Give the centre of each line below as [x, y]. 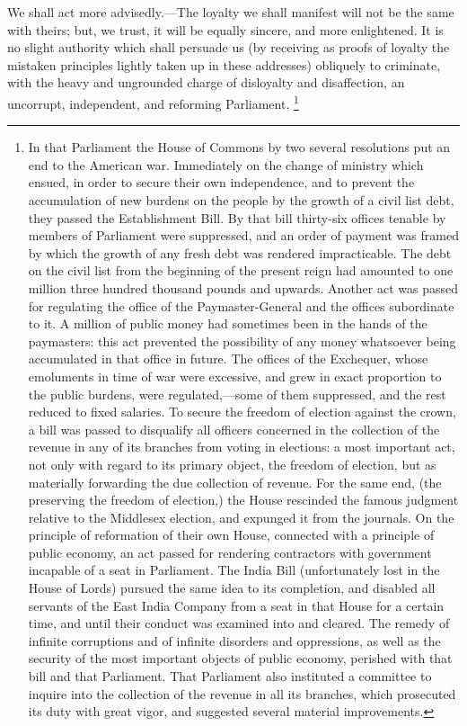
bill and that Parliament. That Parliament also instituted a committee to [230, 676]
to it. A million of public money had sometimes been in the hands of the [228, 323]
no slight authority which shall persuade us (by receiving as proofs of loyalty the [229, 47]
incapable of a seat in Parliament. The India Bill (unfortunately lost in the [234, 570]
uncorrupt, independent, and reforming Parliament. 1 [153, 102]
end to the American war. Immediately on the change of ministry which [226, 164]
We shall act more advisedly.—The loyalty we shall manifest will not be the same [231, 12]
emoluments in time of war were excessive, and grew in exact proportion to [235, 376]
